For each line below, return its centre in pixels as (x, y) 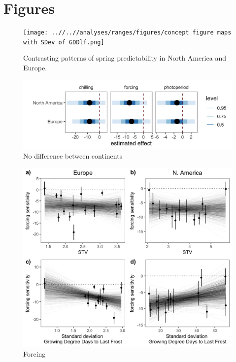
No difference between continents (73, 156)
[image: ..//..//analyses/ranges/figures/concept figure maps (127, 33)
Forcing (34, 353)
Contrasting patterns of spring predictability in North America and (125, 58)
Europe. (35, 68)
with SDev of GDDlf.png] (64, 42)
